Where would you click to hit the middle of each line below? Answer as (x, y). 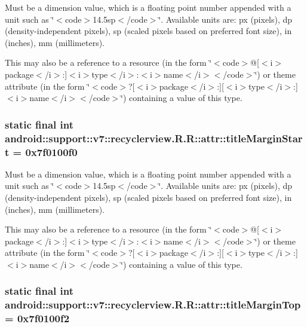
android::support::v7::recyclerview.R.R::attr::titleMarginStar (154, 138)
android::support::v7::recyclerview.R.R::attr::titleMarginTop (153, 305)
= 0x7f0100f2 (37, 318)
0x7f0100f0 (51, 152)
